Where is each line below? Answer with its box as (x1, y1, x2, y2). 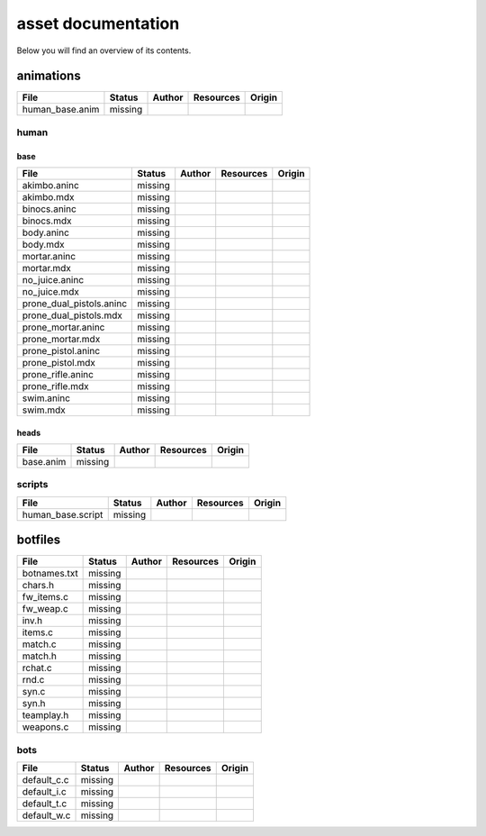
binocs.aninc (22, 203, 76, 215)
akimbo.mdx (22, 191, 75, 204)
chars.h (22, 579, 54, 592)
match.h (22, 650, 58, 662)
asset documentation (16, 14, 180, 33)
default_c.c (22, 774, 69, 786)
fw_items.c (22, 591, 69, 604)
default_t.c (22, 797, 67, 810)
